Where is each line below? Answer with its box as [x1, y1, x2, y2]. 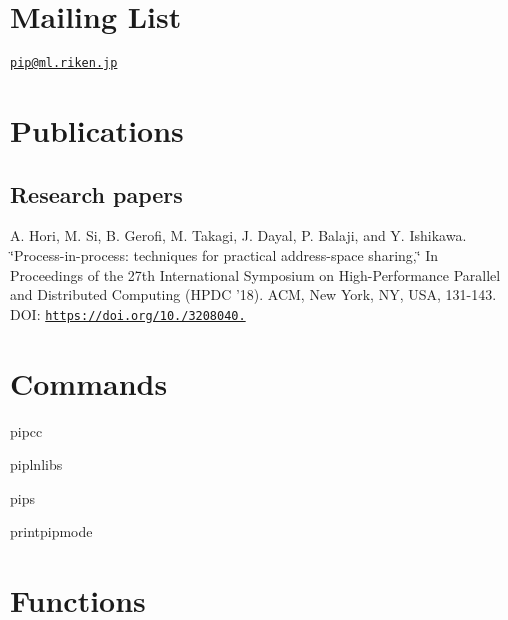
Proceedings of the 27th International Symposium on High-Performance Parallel [10, 264, 501, 285]
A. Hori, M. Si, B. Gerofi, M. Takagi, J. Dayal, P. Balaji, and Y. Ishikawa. [10, 225, 467, 246]
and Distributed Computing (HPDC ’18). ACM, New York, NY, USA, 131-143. [10, 284, 497, 305]
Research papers [10, 178, 183, 209]
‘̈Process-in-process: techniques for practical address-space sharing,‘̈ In [10, 244, 439, 265]
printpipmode [10, 521, 93, 542]
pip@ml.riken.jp [10, 56, 118, 71]
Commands [10, 362, 168, 403]
